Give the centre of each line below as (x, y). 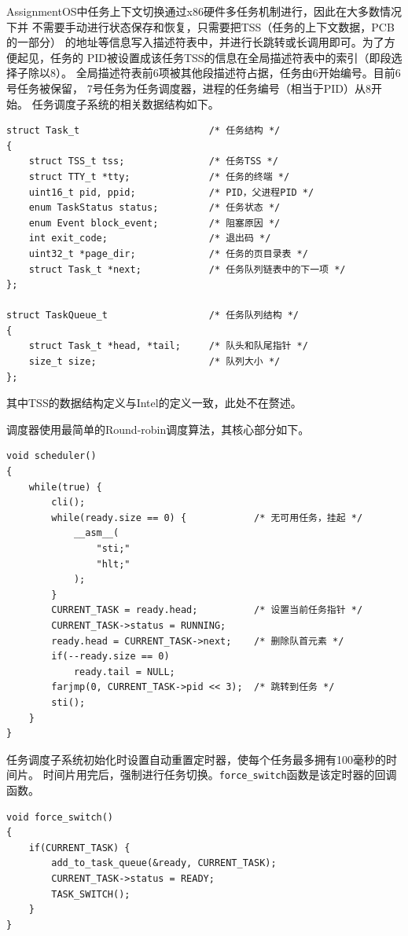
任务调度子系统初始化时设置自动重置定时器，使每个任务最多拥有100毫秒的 (196, 759)
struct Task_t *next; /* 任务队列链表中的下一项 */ (187, 269)
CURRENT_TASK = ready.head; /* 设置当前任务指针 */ (207, 610)
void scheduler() (51, 456)
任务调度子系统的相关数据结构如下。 (125, 103)
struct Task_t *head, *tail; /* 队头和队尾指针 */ (168, 346)
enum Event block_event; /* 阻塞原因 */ (154, 223)
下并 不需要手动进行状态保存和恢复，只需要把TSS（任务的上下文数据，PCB (200, 26)
